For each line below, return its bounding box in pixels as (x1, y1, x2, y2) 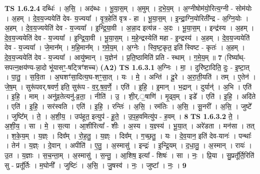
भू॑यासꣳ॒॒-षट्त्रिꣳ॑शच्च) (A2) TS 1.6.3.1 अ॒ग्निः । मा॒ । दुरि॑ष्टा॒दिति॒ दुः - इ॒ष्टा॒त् (48, 61, 250, 72)
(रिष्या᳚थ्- (224, 51, 246, 62)
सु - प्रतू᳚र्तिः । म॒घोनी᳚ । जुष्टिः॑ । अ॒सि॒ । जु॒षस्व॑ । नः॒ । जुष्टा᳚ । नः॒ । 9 (4, 159, 186, 170)
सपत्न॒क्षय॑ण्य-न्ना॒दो (4, 61, 47, 72)
